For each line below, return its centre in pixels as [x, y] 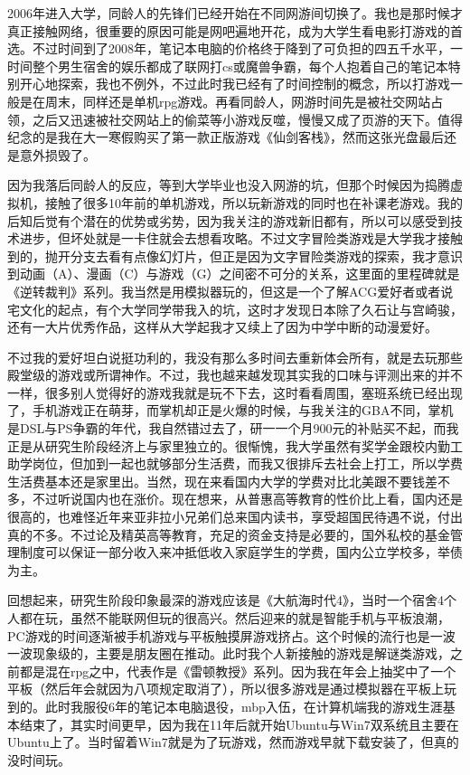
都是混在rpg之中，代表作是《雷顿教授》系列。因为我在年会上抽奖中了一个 [238, 671]
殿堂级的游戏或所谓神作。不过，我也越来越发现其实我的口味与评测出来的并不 [235, 375]
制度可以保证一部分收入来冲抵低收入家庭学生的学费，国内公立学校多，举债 [241, 552]
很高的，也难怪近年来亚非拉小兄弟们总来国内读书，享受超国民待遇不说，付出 [235, 517]
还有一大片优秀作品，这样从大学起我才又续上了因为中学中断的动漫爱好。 [222, 327]
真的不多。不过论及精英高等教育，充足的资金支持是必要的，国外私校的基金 [229, 534]
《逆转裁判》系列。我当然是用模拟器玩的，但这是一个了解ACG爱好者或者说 [230, 291]
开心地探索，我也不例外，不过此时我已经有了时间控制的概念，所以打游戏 [235, 84]
